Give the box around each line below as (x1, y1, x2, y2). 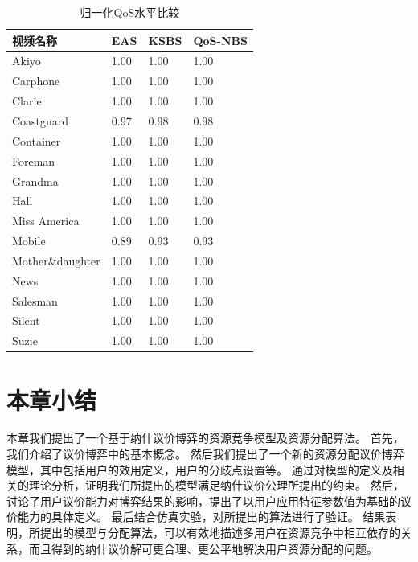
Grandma (12, 172, 59, 189)
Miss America (12, 212, 80, 229)
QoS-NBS (193, 31, 248, 48)
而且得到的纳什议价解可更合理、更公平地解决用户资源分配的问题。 (28, 539, 378, 556)
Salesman (12, 292, 58, 309)
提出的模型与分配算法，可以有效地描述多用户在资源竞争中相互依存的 (39, 524, 400, 541)
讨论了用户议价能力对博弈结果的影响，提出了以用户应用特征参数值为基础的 (6, 492, 400, 509)
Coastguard (12, 112, 69, 129)
